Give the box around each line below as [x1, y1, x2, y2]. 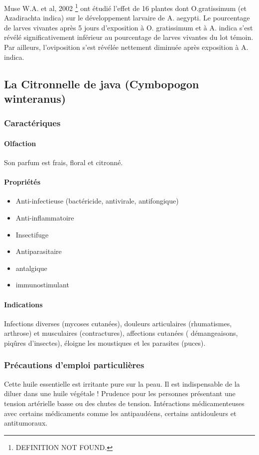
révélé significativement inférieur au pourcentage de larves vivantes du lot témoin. [4, 32, 254, 42]
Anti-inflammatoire [15, 213, 74, 223]
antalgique [15, 262, 47, 273]
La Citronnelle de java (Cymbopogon [4, 76, 199, 91]
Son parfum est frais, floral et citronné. [4, 157, 123, 168]
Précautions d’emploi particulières [4, 359, 144, 371]
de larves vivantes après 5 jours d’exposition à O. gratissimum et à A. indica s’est [4, 22, 253, 32]
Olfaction [4, 138, 36, 148]
